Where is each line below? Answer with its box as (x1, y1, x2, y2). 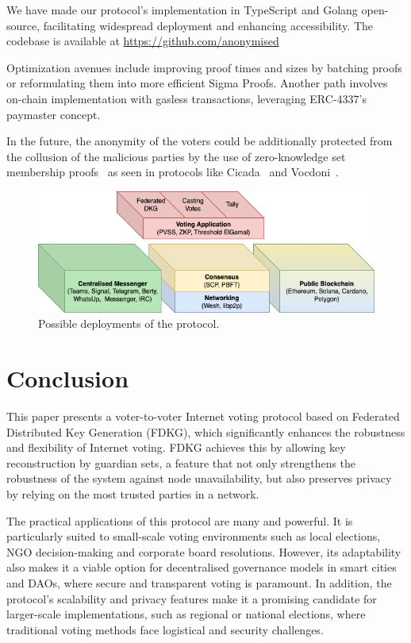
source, (6, 17, 40, 33)
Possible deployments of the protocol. (38, 315, 220, 332)
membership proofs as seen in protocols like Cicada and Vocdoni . (6, 164, 339, 180)
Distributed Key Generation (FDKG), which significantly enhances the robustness (6, 423, 405, 440)
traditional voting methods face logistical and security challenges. (6, 621, 324, 637)
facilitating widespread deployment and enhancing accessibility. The (43, 17, 374, 33)
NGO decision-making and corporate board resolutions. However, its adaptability (6, 543, 401, 560)
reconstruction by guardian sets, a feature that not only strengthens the (6, 454, 356, 471)
